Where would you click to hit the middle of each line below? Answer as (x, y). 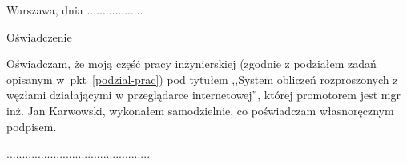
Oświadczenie (39, 36)
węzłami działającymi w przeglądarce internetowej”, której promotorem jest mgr (203, 95)
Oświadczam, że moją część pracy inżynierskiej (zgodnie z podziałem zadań (191, 64)
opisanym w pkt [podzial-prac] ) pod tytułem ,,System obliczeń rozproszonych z (202, 79)
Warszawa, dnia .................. (75, 10)
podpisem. (32, 126)
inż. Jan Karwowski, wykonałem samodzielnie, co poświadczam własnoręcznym (200, 110)
